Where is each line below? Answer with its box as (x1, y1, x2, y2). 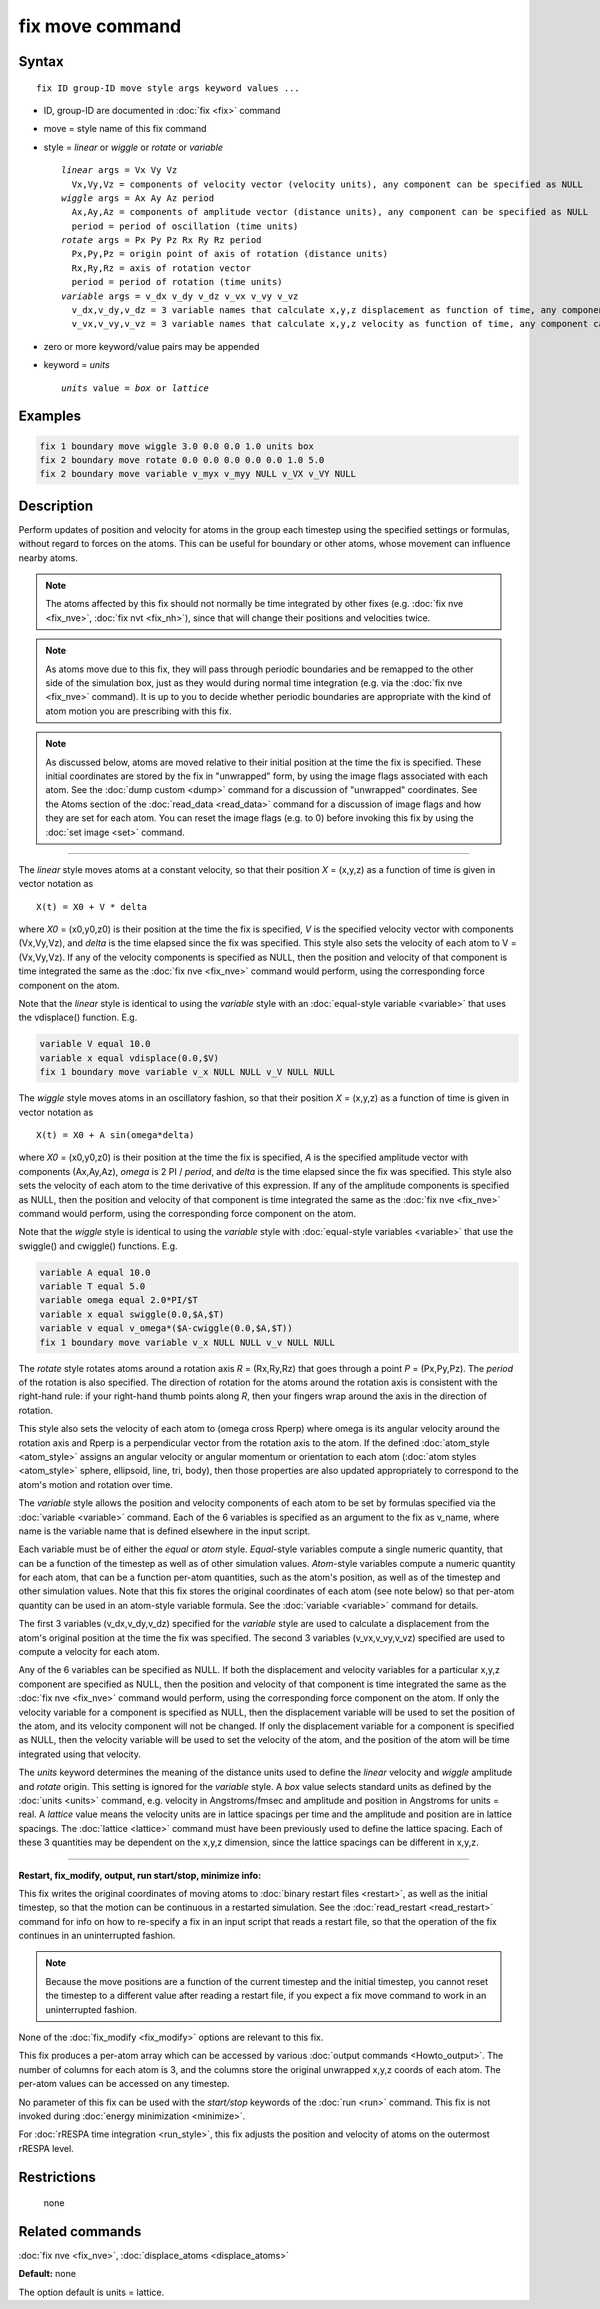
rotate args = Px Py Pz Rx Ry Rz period (61, 235, 262, 246)
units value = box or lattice (61, 382, 210, 394)
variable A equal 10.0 (39, 1266, 151, 1278)
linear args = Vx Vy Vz (61, 165, 178, 176)
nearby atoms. (18, 551, 79, 564)
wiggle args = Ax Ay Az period (61, 192, 215, 204)
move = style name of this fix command (43, 123, 207, 135)
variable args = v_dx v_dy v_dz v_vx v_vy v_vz (61, 290, 299, 302)
